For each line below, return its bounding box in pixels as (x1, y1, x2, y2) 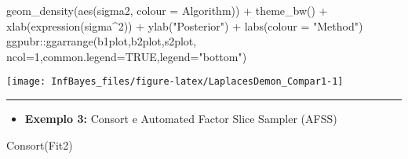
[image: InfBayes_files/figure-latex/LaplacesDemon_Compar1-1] (6, 76, 344, 88)
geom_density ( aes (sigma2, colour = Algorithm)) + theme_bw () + (6, 2, 328, 18)
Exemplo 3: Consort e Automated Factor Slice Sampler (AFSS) (24, 110, 337, 127)
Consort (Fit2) (6, 136, 73, 153)
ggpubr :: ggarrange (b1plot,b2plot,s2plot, (6, 33, 197, 49)
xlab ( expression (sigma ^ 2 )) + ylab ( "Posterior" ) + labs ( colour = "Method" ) (6, 17, 363, 34)
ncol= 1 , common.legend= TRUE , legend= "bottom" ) (6, 48, 247, 64)
